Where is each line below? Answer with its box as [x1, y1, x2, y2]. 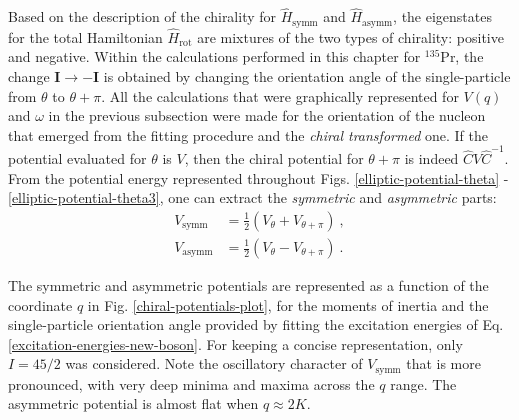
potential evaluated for [8, 148, 147, 169]
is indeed [404, 148, 459, 169]
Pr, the [440, 46, 484, 67]
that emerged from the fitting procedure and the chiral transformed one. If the [8, 124, 488, 145]
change [8, 66, 50, 87]
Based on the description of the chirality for [8, 6, 277, 27]
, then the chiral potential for [184, 148, 364, 169]
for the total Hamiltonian [8, 26, 163, 47]
